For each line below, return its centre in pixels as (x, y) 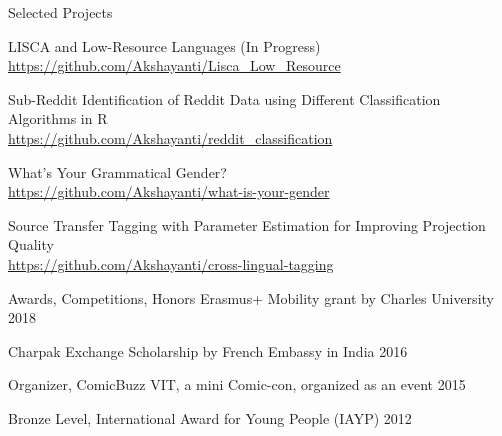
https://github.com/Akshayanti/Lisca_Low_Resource (174, 65)
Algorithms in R (58, 118)
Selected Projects (60, 12)
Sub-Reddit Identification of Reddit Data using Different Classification (224, 98)
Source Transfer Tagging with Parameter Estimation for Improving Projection (247, 224)
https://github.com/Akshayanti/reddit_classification (170, 137)
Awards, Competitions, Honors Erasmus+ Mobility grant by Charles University (251, 297)
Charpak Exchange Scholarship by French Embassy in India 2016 (208, 350)
